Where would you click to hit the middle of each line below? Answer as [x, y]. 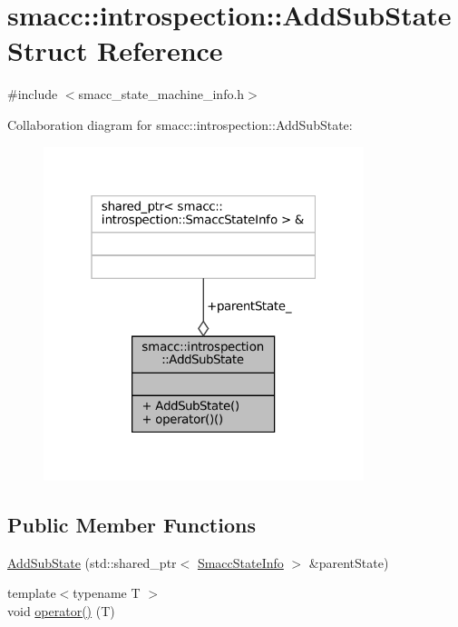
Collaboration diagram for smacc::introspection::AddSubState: [180, 124]
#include [33, 94]
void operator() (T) [61, 610]
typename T [107, 593]
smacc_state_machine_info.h [161, 94]
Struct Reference [115, 50]
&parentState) [349, 562]
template [32, 593]
